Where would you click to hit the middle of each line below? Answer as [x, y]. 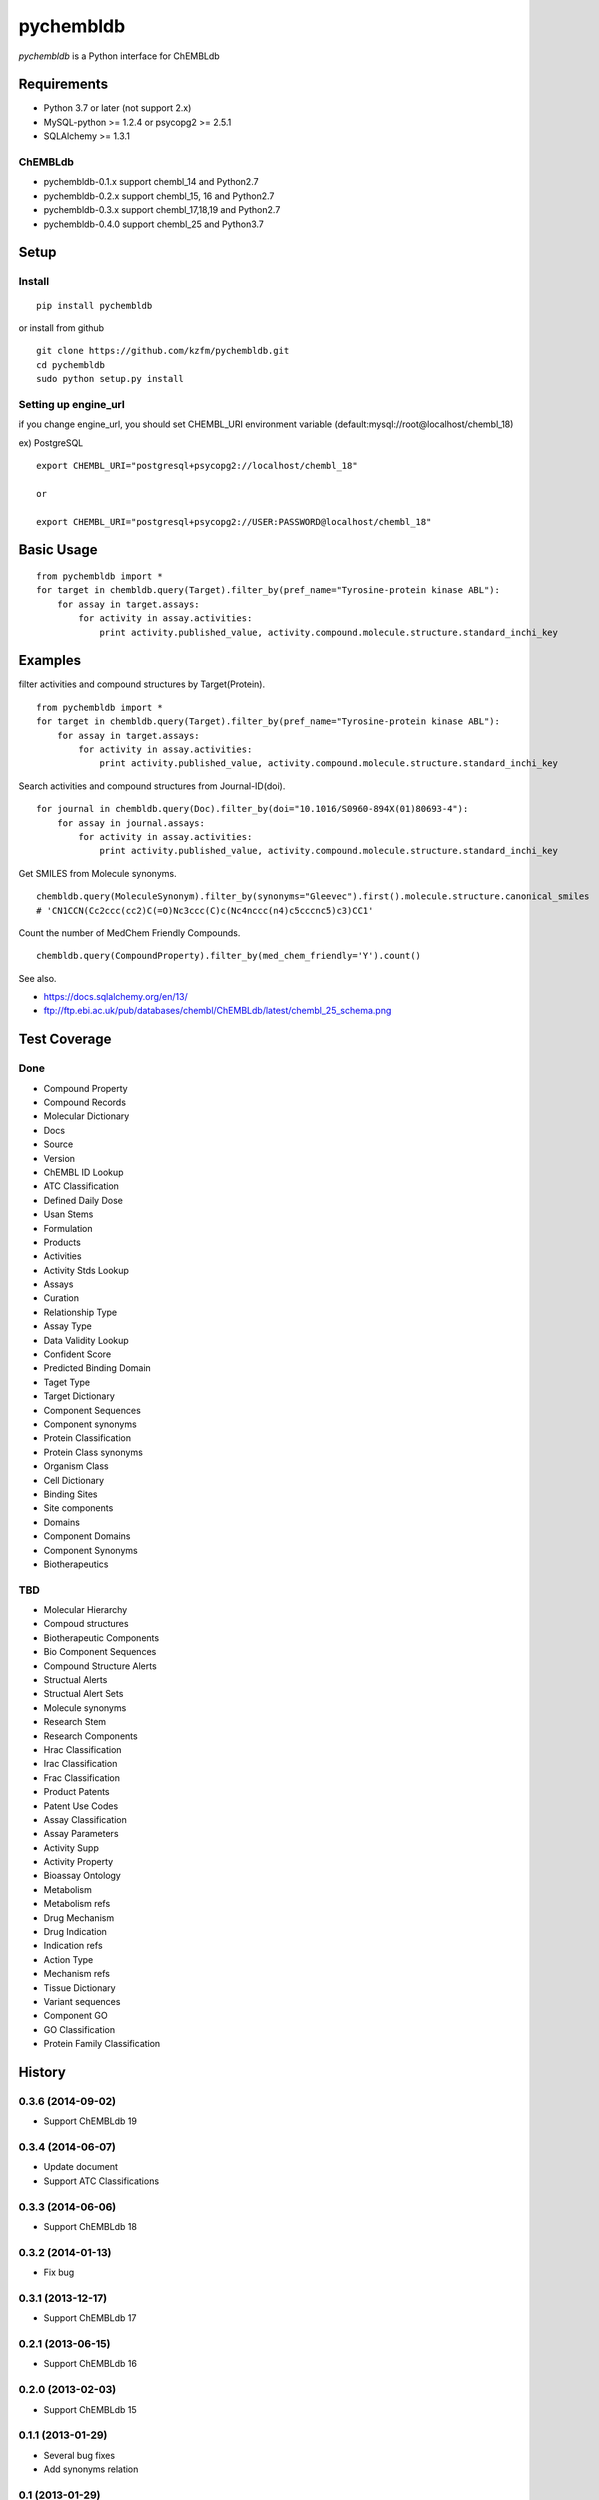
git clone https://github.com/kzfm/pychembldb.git [163, 351]
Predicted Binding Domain [97, 1368]
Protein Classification [87, 1438]
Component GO [76, 2016]
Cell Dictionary [74, 1480]
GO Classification [79, 2029]
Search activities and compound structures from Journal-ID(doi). [152, 786]
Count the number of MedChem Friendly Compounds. [129, 932]
